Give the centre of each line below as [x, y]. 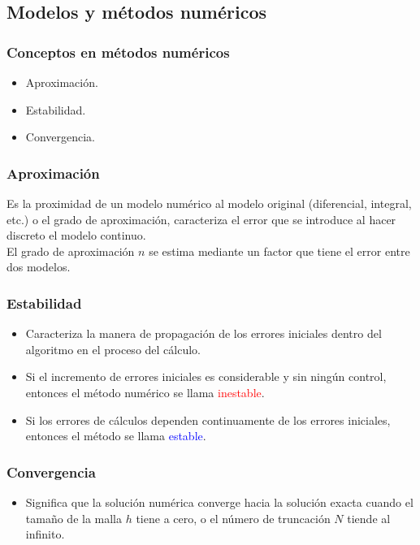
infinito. [45, 534]
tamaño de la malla [74, 518]
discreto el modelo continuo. [76, 235]
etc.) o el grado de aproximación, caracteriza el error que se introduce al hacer [201, 219]
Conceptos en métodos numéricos [118, 52]
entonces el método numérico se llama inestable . [145, 392]
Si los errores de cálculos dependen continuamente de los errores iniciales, [208, 420]
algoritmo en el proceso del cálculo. [113, 349]
